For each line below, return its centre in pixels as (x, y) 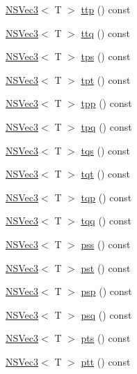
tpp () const (106, 103)
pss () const (106, 244)
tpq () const (106, 126)
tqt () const (105, 174)
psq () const (106, 314)
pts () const (106, 338)
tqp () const (106, 197)
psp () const (106, 291)
